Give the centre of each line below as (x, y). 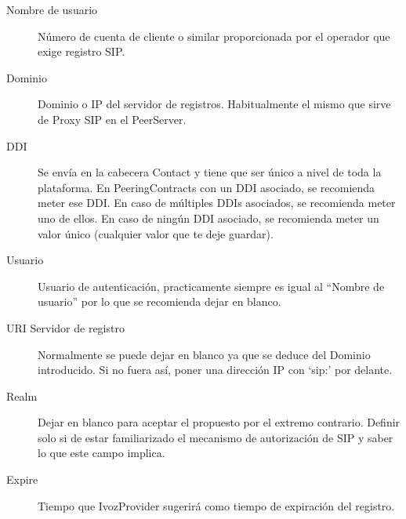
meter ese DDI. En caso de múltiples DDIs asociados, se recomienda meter (217, 203)
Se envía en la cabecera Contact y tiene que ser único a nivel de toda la (210, 172)
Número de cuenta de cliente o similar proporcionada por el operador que (214, 36)
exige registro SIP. (82, 51)
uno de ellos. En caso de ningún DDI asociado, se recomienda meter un (208, 218)
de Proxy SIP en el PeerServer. (112, 119)
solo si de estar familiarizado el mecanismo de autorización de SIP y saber (216, 437)
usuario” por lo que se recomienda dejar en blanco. (159, 301)
